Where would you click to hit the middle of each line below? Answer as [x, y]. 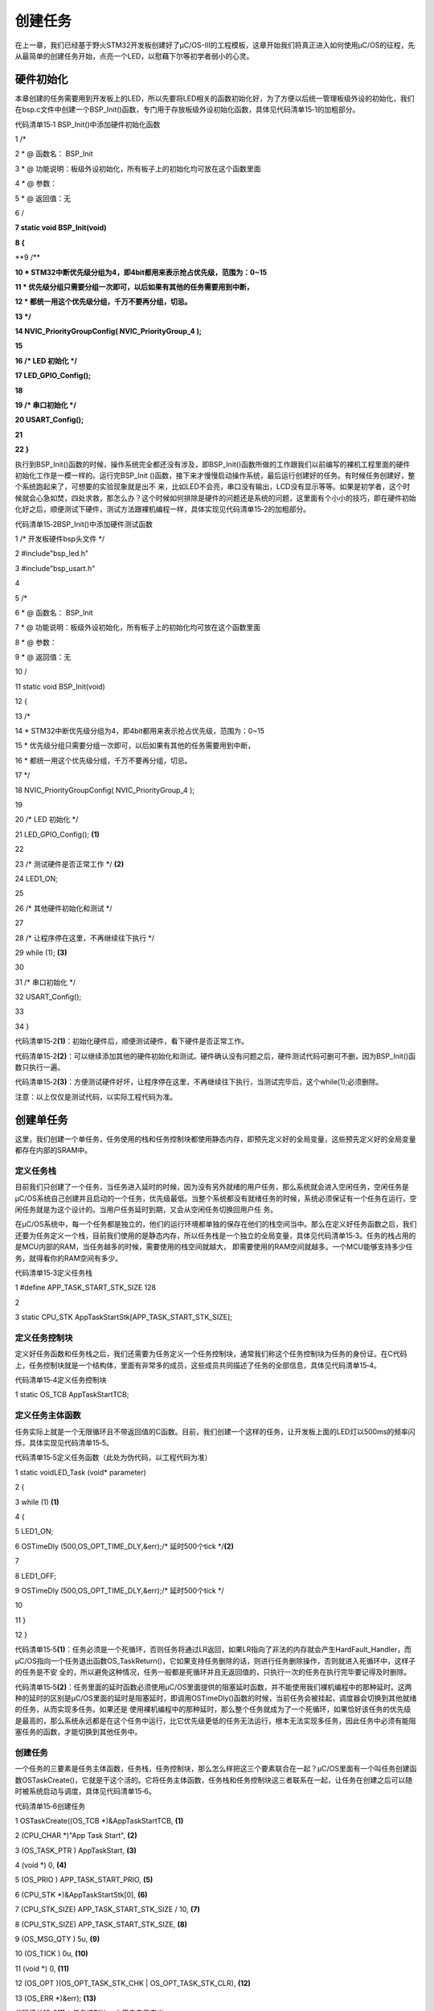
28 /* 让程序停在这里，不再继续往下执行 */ [85, 938]
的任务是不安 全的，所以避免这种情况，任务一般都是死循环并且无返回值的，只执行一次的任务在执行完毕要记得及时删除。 [213, 1672]
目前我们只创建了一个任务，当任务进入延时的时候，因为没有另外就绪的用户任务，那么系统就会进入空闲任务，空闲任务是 [212, 1187]
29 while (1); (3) [41, 952]
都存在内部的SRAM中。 [53, 1150]
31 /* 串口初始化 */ [45, 982]
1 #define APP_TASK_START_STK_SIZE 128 [86, 1288]
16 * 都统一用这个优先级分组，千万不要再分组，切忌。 [103, 760]
